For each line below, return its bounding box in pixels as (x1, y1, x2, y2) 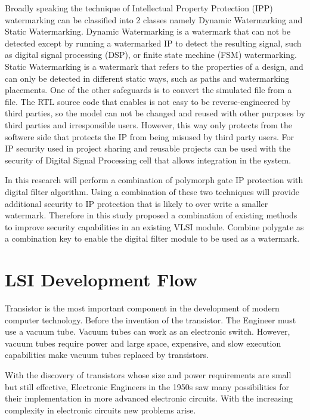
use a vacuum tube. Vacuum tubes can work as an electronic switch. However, (5, 325, 290, 338)
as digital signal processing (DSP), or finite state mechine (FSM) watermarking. (5, 48, 297, 61)
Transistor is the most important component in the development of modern (5, 302, 280, 314)
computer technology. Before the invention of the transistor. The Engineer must (5, 313, 296, 326)
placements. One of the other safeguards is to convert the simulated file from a (5, 84, 292, 96)
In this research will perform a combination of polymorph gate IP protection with (5, 174, 303, 186)
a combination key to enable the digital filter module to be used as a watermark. (5, 232, 300, 245)
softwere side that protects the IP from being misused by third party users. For (5, 130, 294, 143)
